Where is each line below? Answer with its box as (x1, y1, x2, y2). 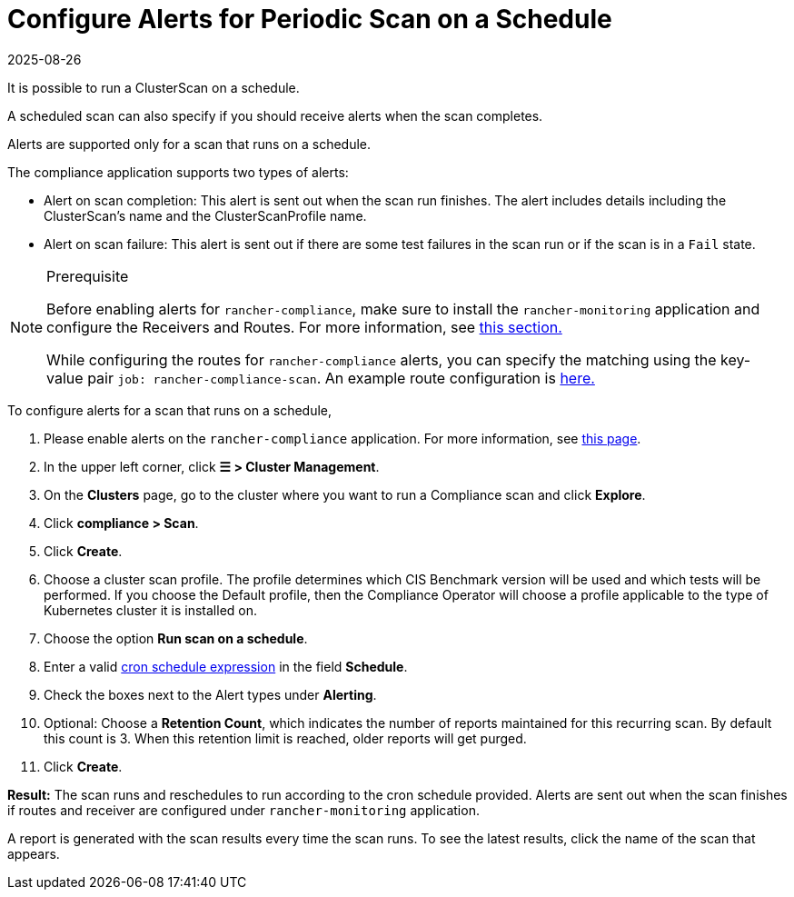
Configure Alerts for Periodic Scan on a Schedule (7, 4, 612, 35)
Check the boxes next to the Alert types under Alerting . (44, 686, 377, 703)
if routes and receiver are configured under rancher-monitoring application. (7, 802, 480, 818)
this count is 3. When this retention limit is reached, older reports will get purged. (44, 730, 527, 746)
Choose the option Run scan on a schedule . (44, 630, 308, 646)
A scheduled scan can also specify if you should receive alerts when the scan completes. (7, 107, 543, 124)
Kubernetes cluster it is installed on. (44, 602, 258, 618)
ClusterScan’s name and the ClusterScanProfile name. (44, 207, 367, 224)
